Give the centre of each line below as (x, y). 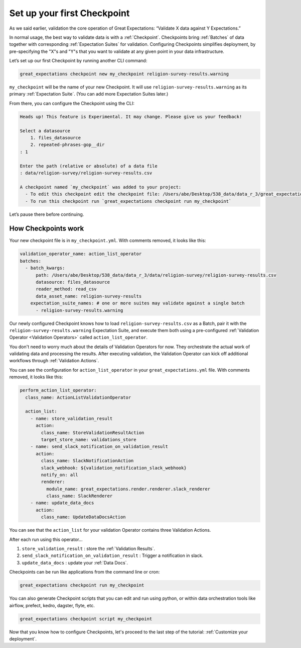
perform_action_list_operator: (58, 390)
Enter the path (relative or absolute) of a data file (89, 166)
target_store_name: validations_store (89, 439)
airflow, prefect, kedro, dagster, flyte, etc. (52, 605)
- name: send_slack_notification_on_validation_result (99, 447)
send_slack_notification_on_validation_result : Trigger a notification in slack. (112, 555)
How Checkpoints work (47, 229)
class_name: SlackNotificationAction (87, 461)
